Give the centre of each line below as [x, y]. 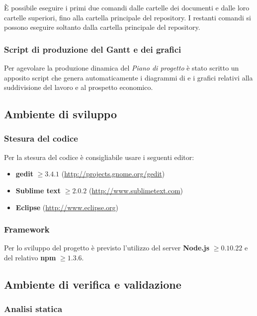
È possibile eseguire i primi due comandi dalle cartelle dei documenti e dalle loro [127, 7]
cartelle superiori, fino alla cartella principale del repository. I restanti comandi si [128, 17]
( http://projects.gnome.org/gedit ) [113, 174]
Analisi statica [33, 309]
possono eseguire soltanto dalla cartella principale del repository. [102, 27]
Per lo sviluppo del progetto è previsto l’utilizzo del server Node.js [107, 248]
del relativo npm [30, 257]
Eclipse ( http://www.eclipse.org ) [67, 207]
